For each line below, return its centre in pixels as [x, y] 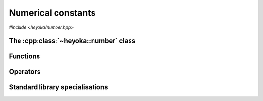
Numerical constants [52, 13]
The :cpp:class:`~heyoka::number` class [72, 41]
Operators [25, 72]
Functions [25, 57]
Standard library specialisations [58, 87]
